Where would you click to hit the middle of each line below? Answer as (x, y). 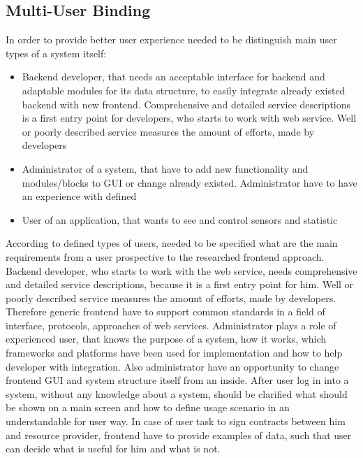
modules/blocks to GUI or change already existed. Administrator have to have (190, 182)
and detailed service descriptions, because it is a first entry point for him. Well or (180, 284)
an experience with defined (79, 196)
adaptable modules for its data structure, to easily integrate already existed (184, 90)
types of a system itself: (56, 53)
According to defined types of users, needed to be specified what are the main (172, 243)
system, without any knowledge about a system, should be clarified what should (177, 393)
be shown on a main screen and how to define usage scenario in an (148, 407)
